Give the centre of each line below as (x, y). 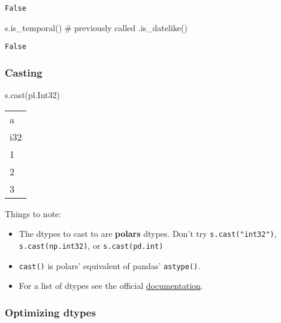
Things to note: (33, 213)
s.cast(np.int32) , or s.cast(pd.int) (91, 245)
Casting (24, 72)
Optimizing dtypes (50, 312)
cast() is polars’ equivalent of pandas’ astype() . (110, 265)
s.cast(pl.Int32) (32, 95)
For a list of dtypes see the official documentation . (111, 286)
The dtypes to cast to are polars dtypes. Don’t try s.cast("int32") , (148, 234)
